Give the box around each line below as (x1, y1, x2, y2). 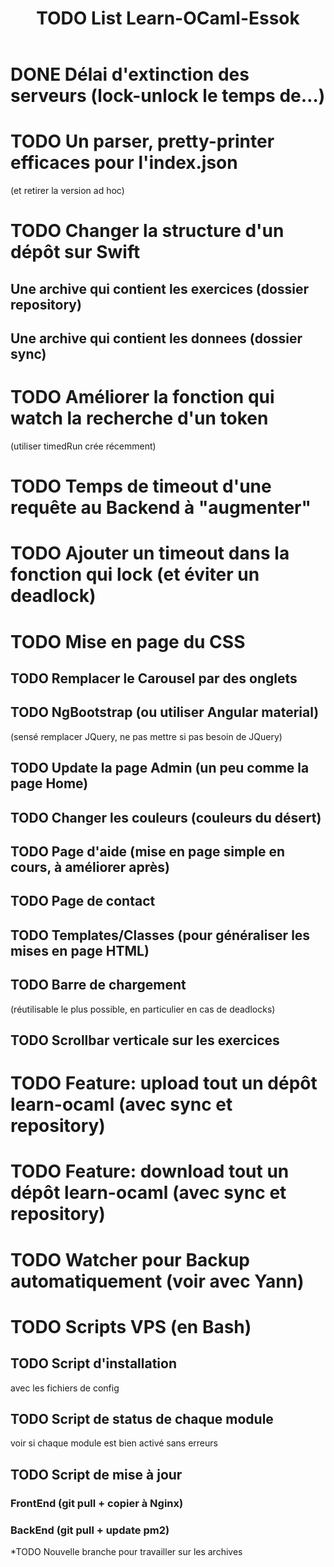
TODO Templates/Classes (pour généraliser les (10, 927, 311, 944)
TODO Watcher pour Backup (10, 1248, 250, 1271)
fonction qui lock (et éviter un (10, 563, 260, 586)
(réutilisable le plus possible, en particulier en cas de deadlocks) (10, 1003, 276, 1015)
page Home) (10, 775, 89, 792)
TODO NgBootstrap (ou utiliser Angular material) (10, 704, 320, 721)
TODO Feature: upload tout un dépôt (10, 1072, 318, 1095)
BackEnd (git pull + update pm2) (10, 1523, 170, 1537)
